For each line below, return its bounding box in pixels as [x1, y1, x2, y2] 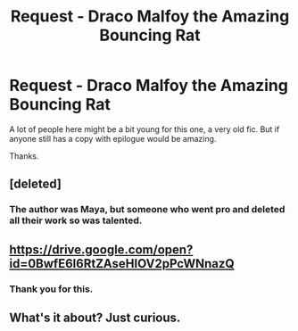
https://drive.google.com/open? [9, 242, 194, 257]
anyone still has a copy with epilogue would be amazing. [9, 133, 217, 144]
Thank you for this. [9, 283, 94, 295]
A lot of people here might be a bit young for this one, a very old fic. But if [9, 123, 280, 135]
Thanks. [9, 150, 39, 161]
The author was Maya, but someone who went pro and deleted [9, 203, 286, 216]
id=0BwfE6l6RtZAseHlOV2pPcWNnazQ [9, 256, 235, 271]
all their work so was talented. [9, 214, 143, 227]
